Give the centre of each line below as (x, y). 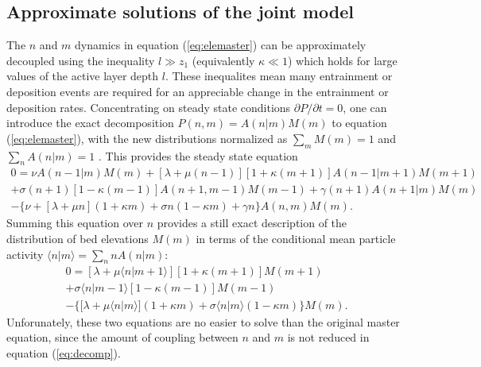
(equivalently (223, 60)
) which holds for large (342, 60)
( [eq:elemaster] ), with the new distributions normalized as (147, 138)
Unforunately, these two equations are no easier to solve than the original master (203, 321)
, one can (365, 107)
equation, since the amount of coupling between (122, 337)
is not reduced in (328, 337)
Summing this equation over (75, 223)
